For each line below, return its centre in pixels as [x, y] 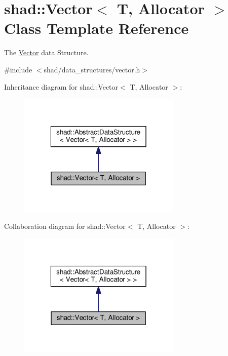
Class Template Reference [97, 28]
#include [18, 69]
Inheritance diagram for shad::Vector [61, 86]
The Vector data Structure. [46, 52]
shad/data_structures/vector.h [92, 69]
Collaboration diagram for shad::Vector [65, 226]
